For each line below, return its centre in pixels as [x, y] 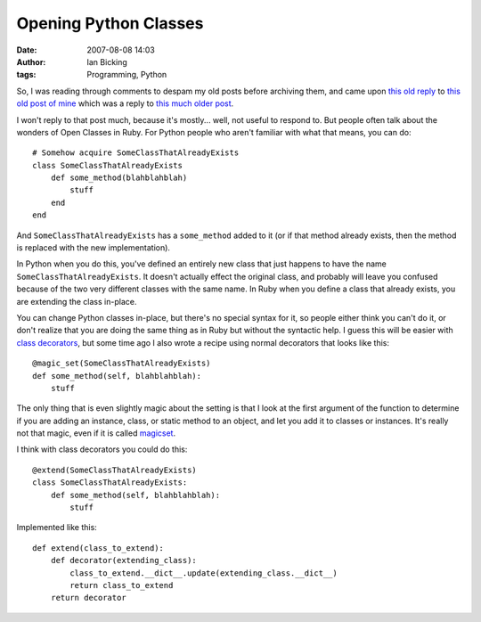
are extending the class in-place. [77, 301]
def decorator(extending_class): [124, 561]
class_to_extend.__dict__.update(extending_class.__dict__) [204, 573]
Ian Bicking [107, 61]
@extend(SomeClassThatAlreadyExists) [115, 470]
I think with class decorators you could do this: [102, 449]
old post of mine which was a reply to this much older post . [125, 103]
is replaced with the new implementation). [94, 248]
